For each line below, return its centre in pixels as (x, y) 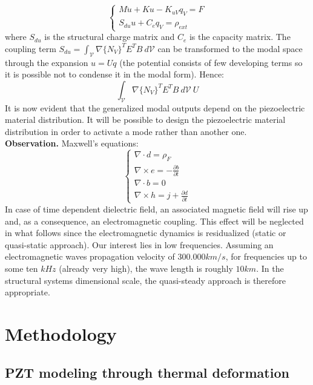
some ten (21, 268)
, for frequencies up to (266, 256)
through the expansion (47, 62)
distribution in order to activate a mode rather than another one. (126, 131)
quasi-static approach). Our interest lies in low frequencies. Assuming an (139, 244)
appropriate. (28, 292)
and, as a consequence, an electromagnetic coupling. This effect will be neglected (154, 221)
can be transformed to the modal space (230, 48)
